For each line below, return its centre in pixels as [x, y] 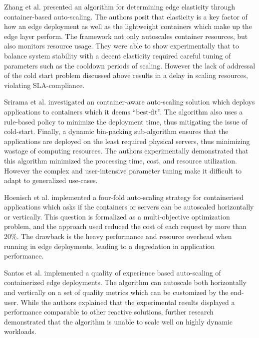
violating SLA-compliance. [44, 85]
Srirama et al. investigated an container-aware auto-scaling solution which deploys [129, 102]
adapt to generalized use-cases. [51, 180]
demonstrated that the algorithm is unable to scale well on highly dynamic [119, 321]
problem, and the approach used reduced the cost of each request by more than [125, 226]
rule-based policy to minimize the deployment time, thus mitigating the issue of [126, 121]
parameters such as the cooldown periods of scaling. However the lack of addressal [130, 65]
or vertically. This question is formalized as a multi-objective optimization [117, 216]
